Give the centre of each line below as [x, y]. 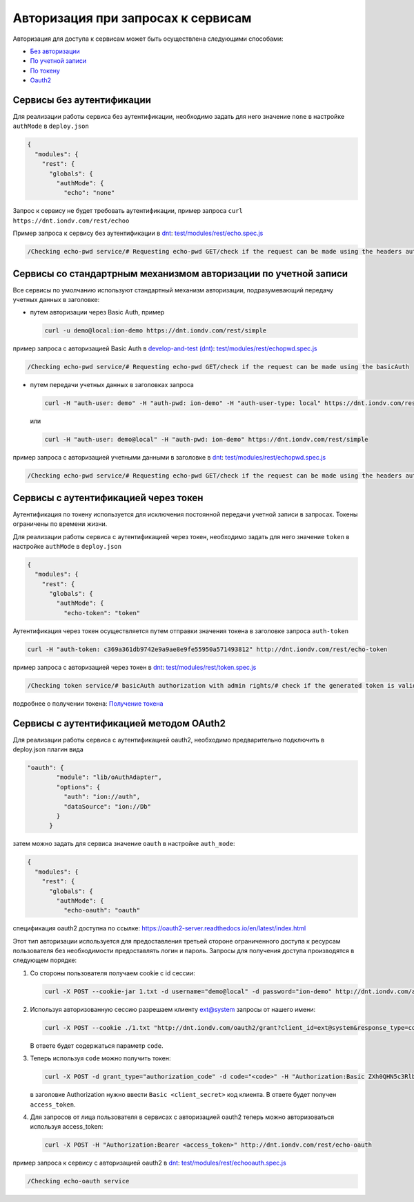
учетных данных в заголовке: [56, 299]
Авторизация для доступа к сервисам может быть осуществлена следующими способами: [148, 39]
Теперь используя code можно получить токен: [100, 1058]
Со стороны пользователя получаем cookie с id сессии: [113, 973]
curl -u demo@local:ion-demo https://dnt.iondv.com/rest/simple [156, 331]
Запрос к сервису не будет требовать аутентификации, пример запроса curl [128, 211]
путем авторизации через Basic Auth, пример [97, 312]
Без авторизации [55, 51]
